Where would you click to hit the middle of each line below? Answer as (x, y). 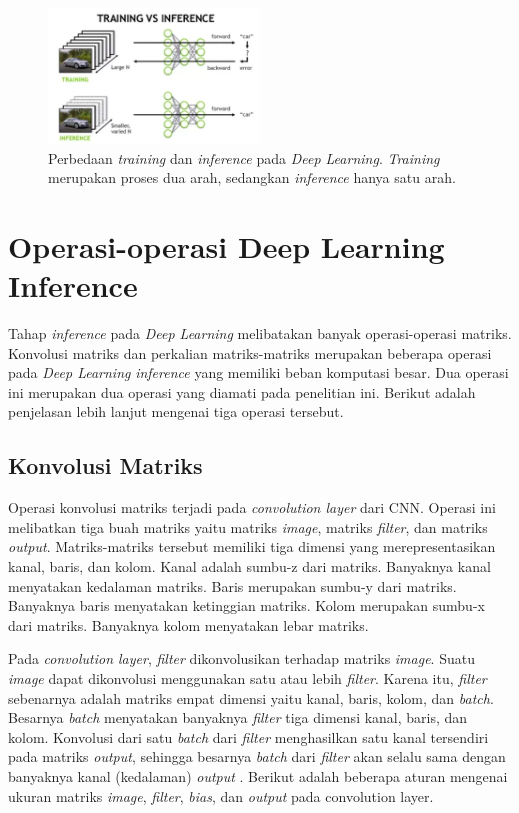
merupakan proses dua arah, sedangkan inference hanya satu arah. (252, 177)
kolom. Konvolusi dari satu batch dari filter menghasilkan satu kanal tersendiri (248, 736)
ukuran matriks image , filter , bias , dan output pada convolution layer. (221, 795)
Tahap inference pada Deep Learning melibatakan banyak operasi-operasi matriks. (260, 333)
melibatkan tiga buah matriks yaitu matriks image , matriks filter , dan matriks (248, 526)
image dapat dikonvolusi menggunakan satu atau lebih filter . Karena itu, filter (247, 678)
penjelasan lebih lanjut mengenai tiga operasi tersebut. (176, 411)
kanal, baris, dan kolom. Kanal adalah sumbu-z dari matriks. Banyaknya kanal (249, 566)
